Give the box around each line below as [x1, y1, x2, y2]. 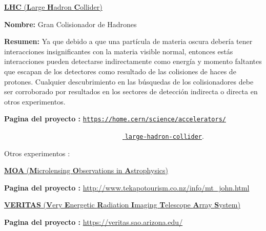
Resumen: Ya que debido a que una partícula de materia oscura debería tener [4, 36, 253, 47]
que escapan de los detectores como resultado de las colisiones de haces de [4, 66, 236, 76]
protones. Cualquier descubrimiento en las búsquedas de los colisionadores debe [4, 76, 254, 87]
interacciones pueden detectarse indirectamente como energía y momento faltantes [4, 56, 262, 67]
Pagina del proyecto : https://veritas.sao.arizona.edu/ [4, 217, 183, 227]
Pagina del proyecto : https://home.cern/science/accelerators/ [4, 113, 226, 124]
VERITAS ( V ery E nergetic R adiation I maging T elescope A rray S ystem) [4, 199, 240, 210]
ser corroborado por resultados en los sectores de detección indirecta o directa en [4, 86, 258, 97]
